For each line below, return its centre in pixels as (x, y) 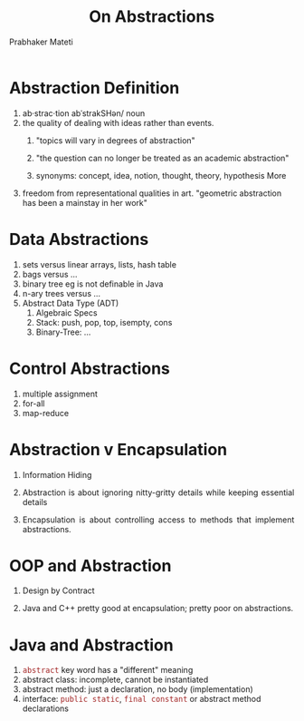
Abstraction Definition (95, 88)
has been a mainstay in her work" (85, 202)
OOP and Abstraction (90, 565)
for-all (33, 403)
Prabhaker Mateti (41, 42)
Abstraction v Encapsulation (119, 449)
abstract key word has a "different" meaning (108, 670)
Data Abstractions (79, 239)
